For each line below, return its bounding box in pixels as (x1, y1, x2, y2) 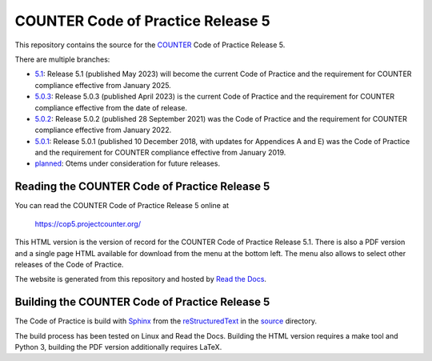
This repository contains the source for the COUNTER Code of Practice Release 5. (14, 40, 286, 50)
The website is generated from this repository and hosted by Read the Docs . (14, 275, 267, 284)
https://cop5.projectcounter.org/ (34, 219, 142, 228)
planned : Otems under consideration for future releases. (34, 158, 220, 168)
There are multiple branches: (14, 54, 110, 64)
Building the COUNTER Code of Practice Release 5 (14, 295, 270, 309)
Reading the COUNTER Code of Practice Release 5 (14, 180, 270, 194)
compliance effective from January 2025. (34, 80, 171, 90)
